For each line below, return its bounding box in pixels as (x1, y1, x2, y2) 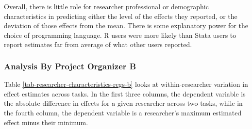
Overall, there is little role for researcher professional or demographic (4, 1, 209, 11)
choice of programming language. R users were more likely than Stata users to (4, 30, 236, 40)
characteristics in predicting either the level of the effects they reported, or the (4, 11, 237, 21)
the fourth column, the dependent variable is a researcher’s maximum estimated (4, 107, 242, 117)
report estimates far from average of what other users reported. (4, 39, 192, 49)
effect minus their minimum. (4, 117, 88, 127)
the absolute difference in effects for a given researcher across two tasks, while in (4, 98, 243, 108)
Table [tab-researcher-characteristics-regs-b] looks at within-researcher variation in (4, 79, 248, 89)
